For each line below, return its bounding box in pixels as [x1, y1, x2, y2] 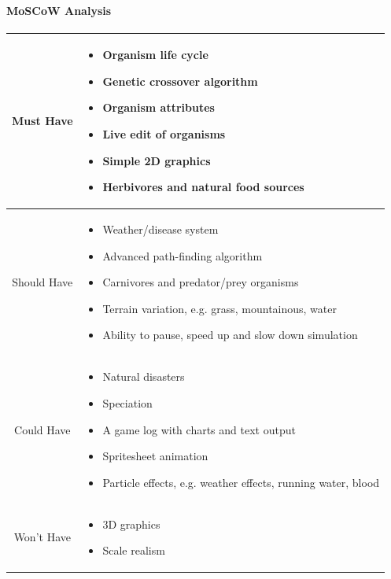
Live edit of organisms [102, 126, 226, 142]
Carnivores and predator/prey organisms [102, 274, 299, 290]
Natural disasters [102, 368, 185, 385]
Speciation [102, 394, 153, 411]
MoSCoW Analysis [6, 2, 112, 18]
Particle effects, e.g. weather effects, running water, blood [102, 474, 380, 490]
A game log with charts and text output [102, 421, 296, 437]
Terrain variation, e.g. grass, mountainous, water [102, 300, 337, 316]
